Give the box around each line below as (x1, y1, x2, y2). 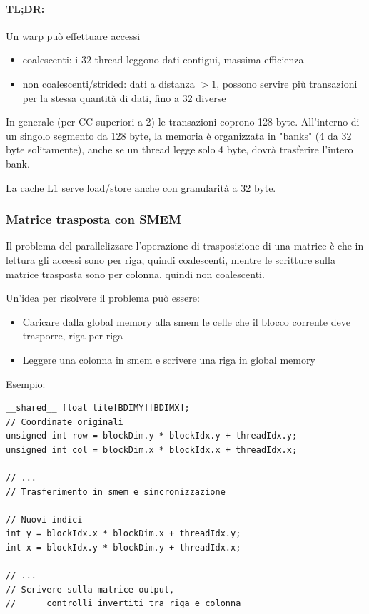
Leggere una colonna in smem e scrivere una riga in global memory (22, 352, 315, 367)
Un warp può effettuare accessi (6, 28, 141, 43)
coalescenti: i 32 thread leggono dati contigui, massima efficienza (22, 52, 304, 67)
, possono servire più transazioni (216, 76, 358, 91)
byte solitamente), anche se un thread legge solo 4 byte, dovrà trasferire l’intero (6, 142, 353, 157)
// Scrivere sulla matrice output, (6, 584, 175, 595)
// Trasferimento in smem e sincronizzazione (6, 486, 226, 497)
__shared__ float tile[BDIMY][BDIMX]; (6, 403, 190, 414)
